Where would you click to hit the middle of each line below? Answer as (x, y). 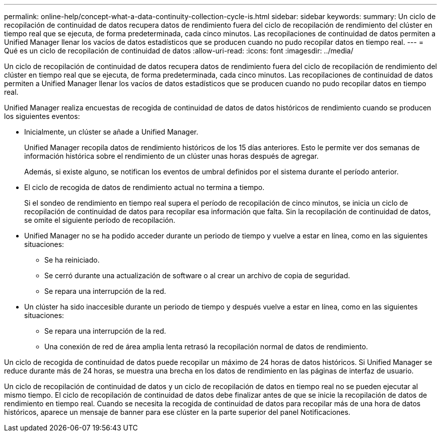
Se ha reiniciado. (72, 260)
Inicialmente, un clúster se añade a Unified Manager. (111, 132)
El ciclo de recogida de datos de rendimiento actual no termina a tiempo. (144, 187)
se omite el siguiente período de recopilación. (100, 220)
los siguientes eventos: (42, 116)
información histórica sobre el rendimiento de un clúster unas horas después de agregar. (171, 156)
